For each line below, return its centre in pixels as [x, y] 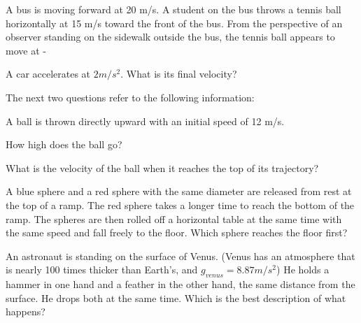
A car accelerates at [48, 74]
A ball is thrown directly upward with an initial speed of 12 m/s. [145, 121]
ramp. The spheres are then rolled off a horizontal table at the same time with [174, 218]
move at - [26, 50]
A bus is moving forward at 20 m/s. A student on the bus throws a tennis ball [174, 9]
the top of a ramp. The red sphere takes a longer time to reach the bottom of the [180, 204]
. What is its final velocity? [179, 74]
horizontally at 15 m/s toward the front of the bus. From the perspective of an [174, 23]
